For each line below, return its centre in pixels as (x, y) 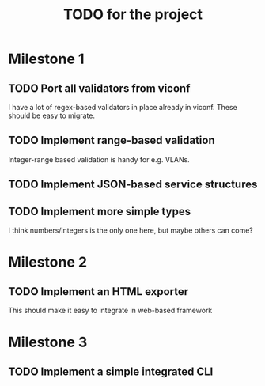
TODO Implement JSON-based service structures (133, 185)
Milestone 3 (48, 342)
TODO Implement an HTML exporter (98, 291)
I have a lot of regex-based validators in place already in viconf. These (123, 107)
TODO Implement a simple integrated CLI (111, 371)
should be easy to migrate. (52, 115)
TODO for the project (133, 15)
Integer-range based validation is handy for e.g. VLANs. (99, 159)
